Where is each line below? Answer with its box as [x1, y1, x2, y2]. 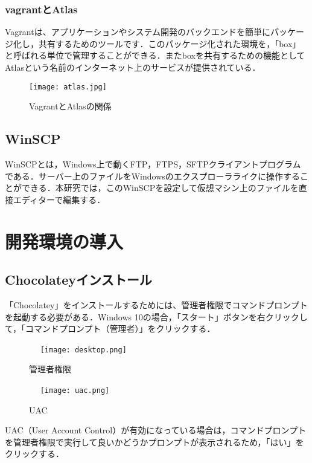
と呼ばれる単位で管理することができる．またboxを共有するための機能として [5, 49, 305, 62]
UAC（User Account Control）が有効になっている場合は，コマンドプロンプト [5, 424, 307, 436]
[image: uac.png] [40, 386, 110, 395]
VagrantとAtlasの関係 [29, 100, 112, 112]
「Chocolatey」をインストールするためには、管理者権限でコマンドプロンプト [5, 299, 308, 311]
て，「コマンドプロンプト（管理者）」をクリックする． [5, 322, 215, 335]
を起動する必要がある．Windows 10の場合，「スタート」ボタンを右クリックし [5, 310, 308, 323]
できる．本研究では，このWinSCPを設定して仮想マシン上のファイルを [21, 181, 299, 194]
